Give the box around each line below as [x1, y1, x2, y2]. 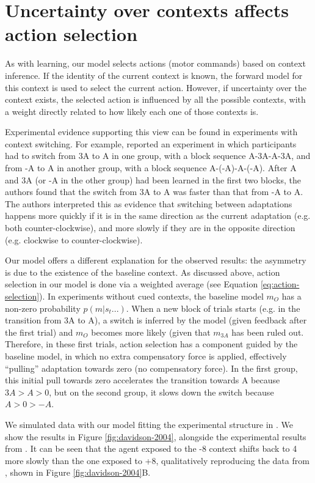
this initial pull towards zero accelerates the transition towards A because [5, 374, 280, 386]
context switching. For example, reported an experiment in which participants [5, 137, 297, 150]
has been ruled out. [231, 325, 304, 338]
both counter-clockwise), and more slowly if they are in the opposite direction [5, 221, 295, 234]
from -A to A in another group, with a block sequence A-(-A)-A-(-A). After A [5, 161, 297, 174]
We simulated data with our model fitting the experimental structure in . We [5, 418, 294, 430]
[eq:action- [260, 278, 300, 290]
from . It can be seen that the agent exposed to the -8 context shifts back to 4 [5, 442, 297, 455]
